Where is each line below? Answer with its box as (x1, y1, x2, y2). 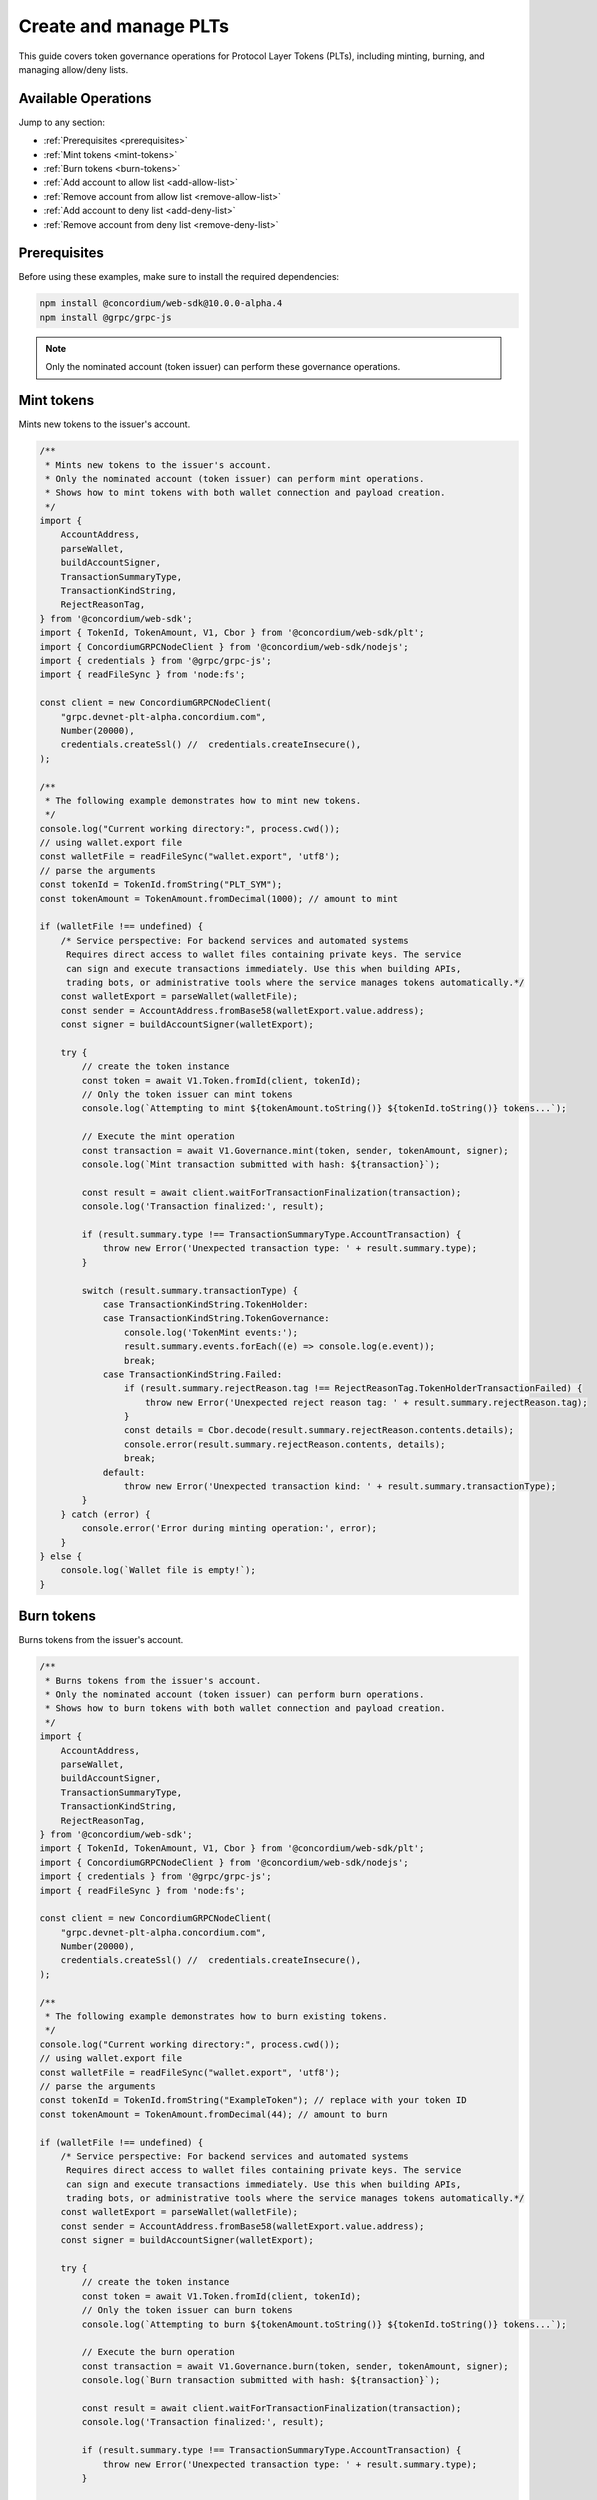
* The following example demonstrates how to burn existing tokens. (45, 2011, 388, 2022)
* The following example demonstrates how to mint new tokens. (45, 795, 362, 806)
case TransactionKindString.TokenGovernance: (102, 1313, 330, 1324)
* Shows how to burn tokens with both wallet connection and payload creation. (45, 1703, 446, 1714)
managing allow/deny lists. (18, 63, 129, 75)
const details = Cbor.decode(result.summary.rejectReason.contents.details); (123, 1425, 515, 1436)
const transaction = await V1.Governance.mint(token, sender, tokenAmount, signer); (81, 1145, 509, 1156)
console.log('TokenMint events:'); (123, 1326, 299, 1338)
